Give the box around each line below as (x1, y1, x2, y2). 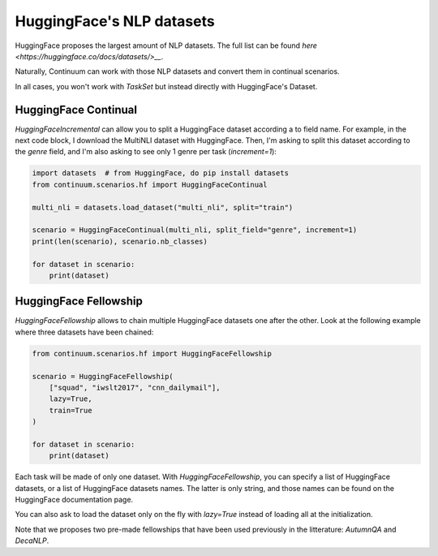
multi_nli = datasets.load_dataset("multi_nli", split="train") (32, 203, 294, 212)
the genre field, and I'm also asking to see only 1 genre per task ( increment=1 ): (15, 147, 277, 157)
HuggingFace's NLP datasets (15, 12, 215, 30)
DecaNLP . (15, 536, 49, 545)
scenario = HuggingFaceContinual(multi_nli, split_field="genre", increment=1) (32, 226, 358, 235)
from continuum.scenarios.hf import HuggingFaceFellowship (32, 349, 272, 358)
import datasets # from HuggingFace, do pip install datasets (32, 169, 290, 178)
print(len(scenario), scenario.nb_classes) (32, 236, 208, 246)
